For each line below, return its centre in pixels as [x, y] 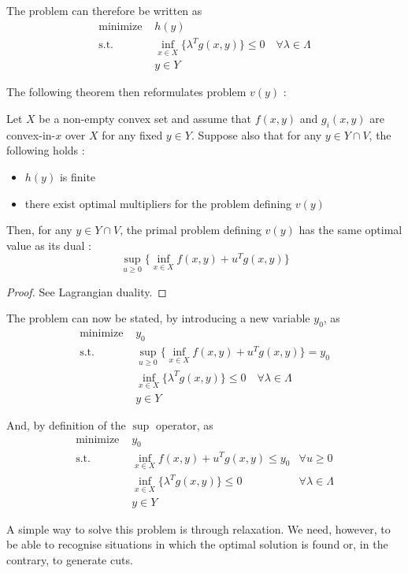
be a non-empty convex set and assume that [145, 118]
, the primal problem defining [191, 230]
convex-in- [31, 134]
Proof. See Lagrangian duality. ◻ [87, 291]
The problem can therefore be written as [104, 10]
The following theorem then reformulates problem [126, 92]
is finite [78, 176]
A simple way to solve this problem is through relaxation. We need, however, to [198, 528]
